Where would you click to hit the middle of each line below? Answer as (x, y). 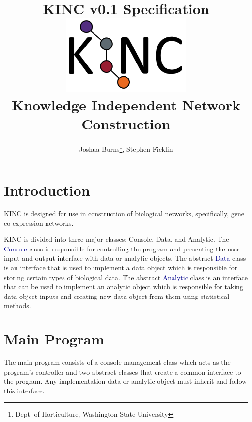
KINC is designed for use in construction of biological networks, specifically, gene (124, 213)
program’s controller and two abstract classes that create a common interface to (123, 371)
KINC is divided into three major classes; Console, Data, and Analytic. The (117, 239)
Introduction (47, 190)
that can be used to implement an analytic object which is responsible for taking (124, 287)
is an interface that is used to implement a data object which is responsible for (121, 268)
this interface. (24, 390)
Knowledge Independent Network (126, 104)
